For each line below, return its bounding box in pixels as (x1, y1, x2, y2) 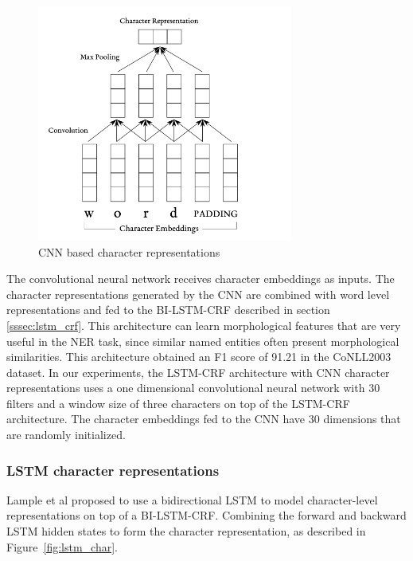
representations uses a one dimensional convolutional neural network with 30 (6, 379, 380, 396)
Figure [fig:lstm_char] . (6, 538, 119, 555)
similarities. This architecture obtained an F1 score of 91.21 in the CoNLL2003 (6, 348, 392, 365)
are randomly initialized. (6, 426, 126, 443)
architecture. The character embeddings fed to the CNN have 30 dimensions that (6, 410, 401, 427)
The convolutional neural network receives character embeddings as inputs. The (6, 270, 395, 287)
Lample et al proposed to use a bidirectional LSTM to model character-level (6, 491, 378, 508)
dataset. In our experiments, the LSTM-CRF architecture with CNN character (6, 363, 390, 380)
